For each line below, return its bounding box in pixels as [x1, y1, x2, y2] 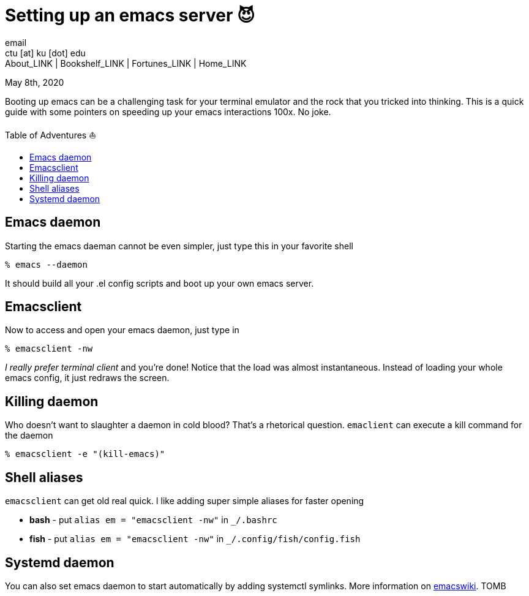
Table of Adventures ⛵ [5, 129, 97, 140]
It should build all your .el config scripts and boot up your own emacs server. [5, 277, 314, 289]
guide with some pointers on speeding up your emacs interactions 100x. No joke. [5, 106, 331, 117]
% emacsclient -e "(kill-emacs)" [5, 449, 165, 459]
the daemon [5, 430, 53, 441]
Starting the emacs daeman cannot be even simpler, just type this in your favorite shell [5, 240, 353, 251]
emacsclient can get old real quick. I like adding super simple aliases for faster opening [5, 496, 364, 507]
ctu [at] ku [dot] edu [5, 47, 86, 58]
